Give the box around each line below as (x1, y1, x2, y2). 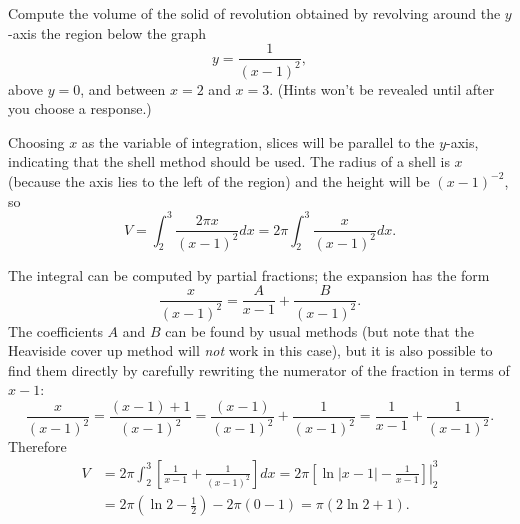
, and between (80, 78, 166, 99)
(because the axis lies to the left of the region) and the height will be (8, 170, 430, 191)
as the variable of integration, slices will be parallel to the (81, 131, 435, 152)
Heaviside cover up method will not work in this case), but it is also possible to (8, 340, 493, 361)
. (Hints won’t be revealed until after (269, 78, 495, 99)
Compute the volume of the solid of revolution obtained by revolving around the (8, 3, 501, 23)
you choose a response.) (8, 98, 152, 119)
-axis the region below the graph (8, 22, 207, 43)
